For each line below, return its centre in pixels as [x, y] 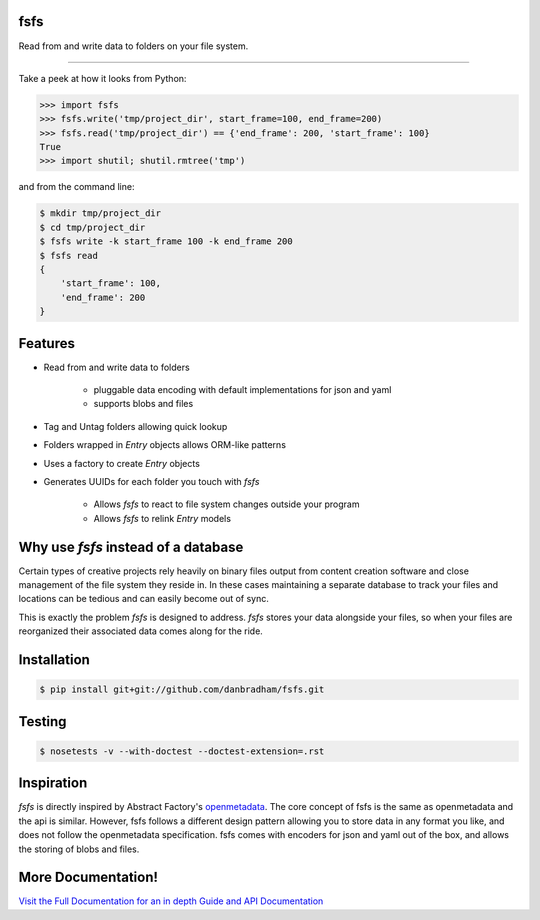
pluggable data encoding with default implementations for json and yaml [242, 390]
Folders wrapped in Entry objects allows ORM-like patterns [165, 445]
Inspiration [53, 783]
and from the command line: [76, 187]
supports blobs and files [143, 404]
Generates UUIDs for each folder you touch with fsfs [151, 481]
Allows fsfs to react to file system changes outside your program [226, 504]
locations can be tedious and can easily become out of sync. [143, 599]
